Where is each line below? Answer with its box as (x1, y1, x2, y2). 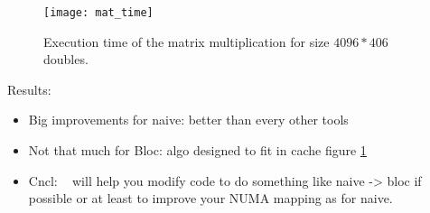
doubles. (43, 50, 89, 69)
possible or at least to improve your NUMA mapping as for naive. (28, 189, 393, 208)
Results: (7, 79, 51, 98)
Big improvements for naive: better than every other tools (28, 110, 349, 129)
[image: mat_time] (43, 6, 154, 19)
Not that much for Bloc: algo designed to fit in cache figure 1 (28, 141, 367, 160)
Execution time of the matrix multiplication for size (43, 32, 330, 51)
